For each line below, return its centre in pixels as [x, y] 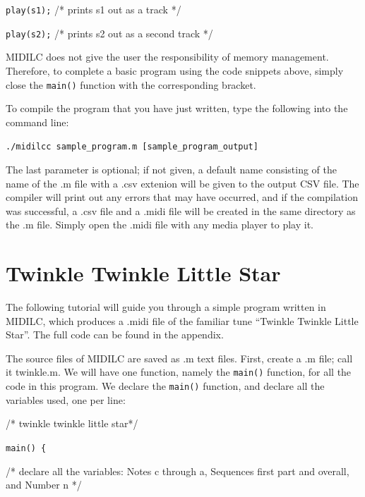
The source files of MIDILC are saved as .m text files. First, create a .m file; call [179, 358]
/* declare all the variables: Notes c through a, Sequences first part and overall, [178, 471]
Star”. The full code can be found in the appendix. [115, 335]
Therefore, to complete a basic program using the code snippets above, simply [175, 70]
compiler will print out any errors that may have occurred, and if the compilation [182, 197]
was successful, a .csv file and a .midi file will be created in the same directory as [181, 210]
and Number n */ [44, 485]
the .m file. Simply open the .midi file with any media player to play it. [160, 225]
